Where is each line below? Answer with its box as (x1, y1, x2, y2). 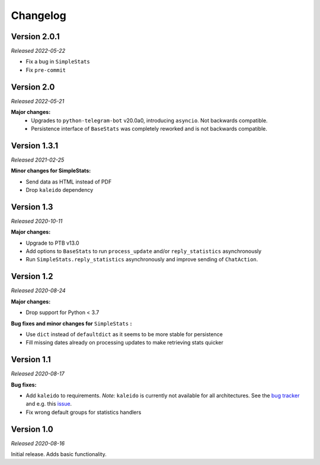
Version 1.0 (11, 424, 53, 434)
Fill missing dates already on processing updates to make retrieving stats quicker (25, 339, 223, 346)
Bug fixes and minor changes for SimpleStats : (11, 320, 132, 327)
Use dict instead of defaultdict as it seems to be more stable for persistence (25, 330, 223, 338)
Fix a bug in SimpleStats (25, 58, 90, 65)
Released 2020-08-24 (11, 287, 66, 294)
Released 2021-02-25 (11, 156, 65, 163)
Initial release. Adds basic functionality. (11, 451, 107, 458)
